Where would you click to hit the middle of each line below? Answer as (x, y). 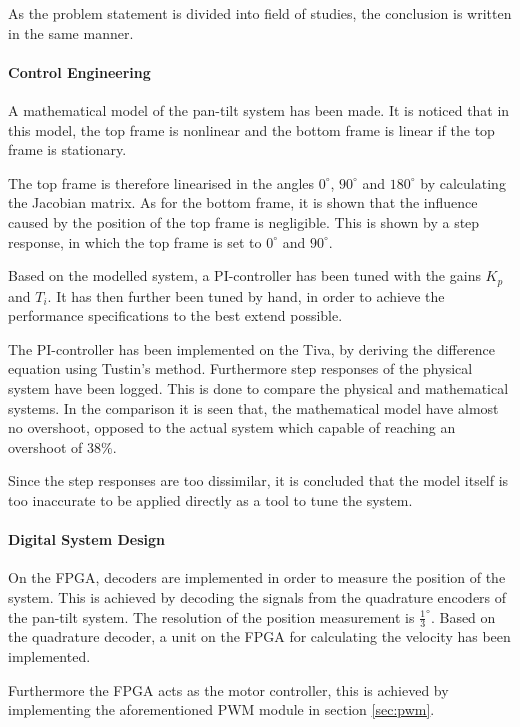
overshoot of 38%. (62, 446)
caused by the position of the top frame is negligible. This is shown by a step (244, 221)
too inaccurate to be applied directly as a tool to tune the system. (210, 499)
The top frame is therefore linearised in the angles (161, 182)
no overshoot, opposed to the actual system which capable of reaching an (232, 427)
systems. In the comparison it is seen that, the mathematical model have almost (253, 407)
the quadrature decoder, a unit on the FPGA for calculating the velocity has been (259, 636)
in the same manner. (71, 32)
